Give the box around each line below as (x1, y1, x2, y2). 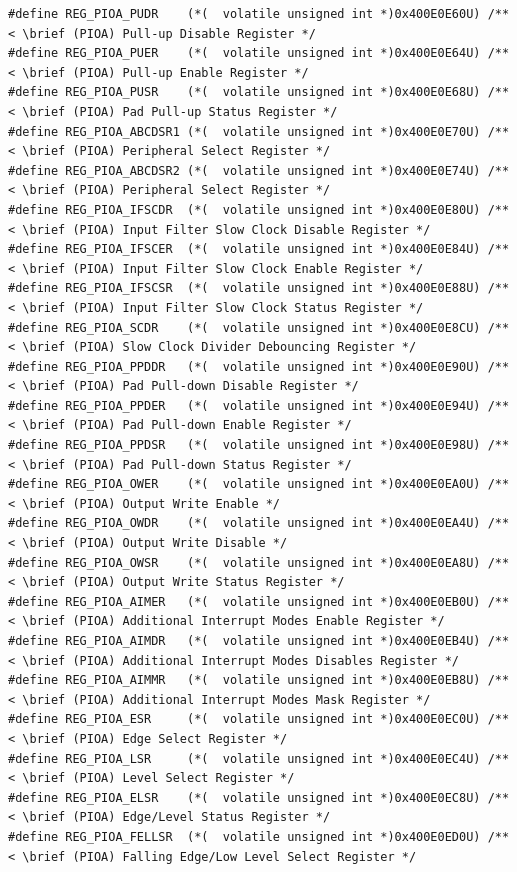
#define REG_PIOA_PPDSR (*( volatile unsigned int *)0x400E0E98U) (8, 438, 481, 453)
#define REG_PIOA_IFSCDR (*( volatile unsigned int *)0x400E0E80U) (8, 202, 481, 217)
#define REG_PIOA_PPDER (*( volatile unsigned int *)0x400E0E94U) (8, 398, 481, 413)
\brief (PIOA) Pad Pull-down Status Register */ (22, 457, 352, 472)
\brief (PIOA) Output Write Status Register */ (22, 575, 345, 590)
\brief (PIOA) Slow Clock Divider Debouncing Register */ (22, 340, 417, 355)
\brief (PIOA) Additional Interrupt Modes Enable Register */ (22, 614, 445, 629)
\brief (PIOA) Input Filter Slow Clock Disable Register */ (22, 222, 431, 237)
